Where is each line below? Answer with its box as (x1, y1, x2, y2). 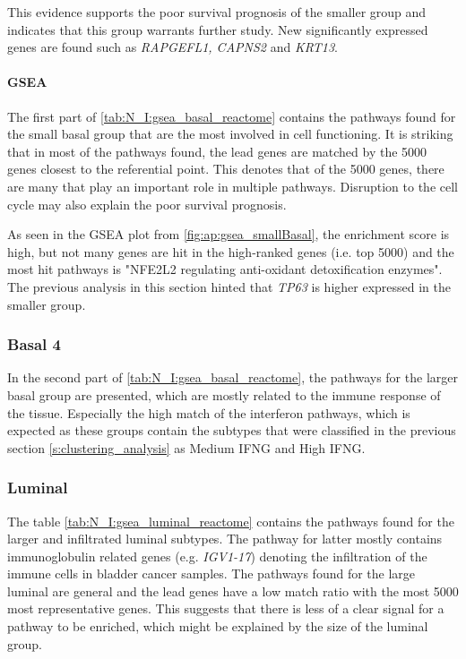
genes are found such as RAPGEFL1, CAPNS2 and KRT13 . (7, 38, 339, 56)
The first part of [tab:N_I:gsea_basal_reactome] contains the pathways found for (7, 107, 456, 125)
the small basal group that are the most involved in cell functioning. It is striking (7, 124, 453, 143)
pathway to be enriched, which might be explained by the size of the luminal (7, 617, 428, 636)
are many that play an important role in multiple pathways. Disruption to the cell (7, 176, 458, 195)
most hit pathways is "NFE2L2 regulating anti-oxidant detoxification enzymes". (7, 260, 443, 278)
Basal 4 (7, 333, 61, 355)
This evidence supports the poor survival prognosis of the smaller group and (7, 3, 427, 21)
